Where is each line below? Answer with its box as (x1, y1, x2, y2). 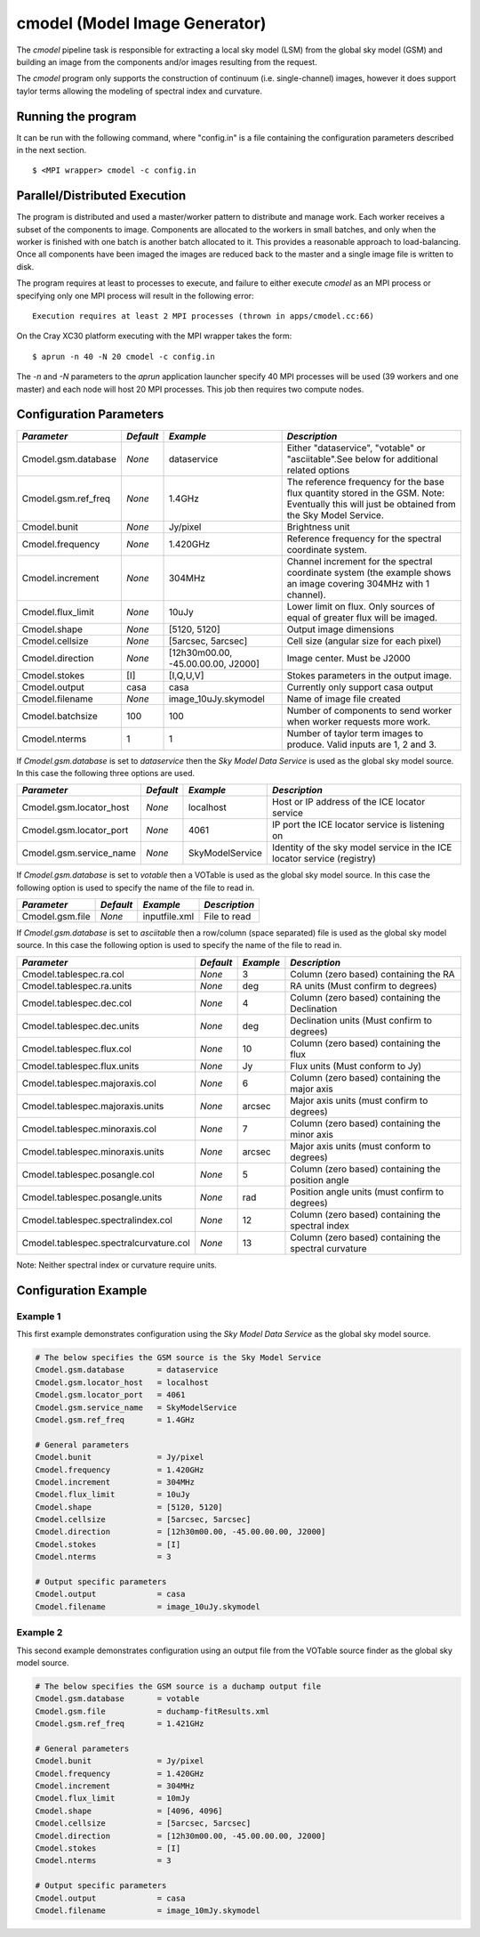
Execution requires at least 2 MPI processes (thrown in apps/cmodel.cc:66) (32, 312, 375, 321)
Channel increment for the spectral (286, 555, 433, 567)
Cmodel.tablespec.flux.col (21, 1042, 132, 1055)
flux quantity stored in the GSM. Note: (286, 486, 444, 498)
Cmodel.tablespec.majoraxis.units (21, 1099, 164, 1112)
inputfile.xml (142, 911, 195, 923)
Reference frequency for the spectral (286, 532, 442, 545)
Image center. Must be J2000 (286, 652, 411, 664)
